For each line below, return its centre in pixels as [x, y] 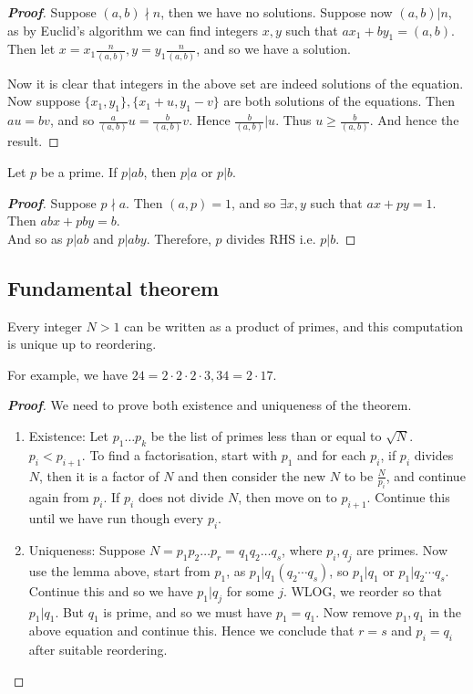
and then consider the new [252, 475]
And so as [35, 238]
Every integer [45, 326]
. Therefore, [179, 238]
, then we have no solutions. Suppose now [277, 12]
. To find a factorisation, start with [180, 454]
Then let [31, 49]
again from [59, 497]
